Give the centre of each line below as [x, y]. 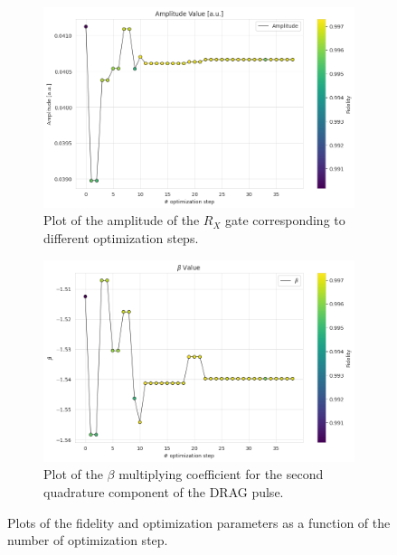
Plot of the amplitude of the [122, 220]
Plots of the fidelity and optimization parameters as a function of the [199, 522]
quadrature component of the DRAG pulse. [164, 492]
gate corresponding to [285, 220]
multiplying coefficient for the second [221, 474]
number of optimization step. [88, 540]
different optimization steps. [121, 238]
